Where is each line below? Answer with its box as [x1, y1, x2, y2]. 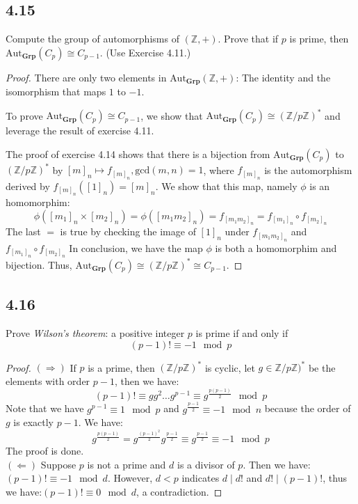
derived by [6, 178, 50, 193]
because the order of [264, 401, 351, 416]
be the [308, 360, 336, 375]
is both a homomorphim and [215, 240, 337, 255]
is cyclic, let [204, 360, 255, 375]
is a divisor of [177, 457, 235, 471]
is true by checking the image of [60, 224, 196, 239]
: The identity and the [236, 70, 331, 84]
